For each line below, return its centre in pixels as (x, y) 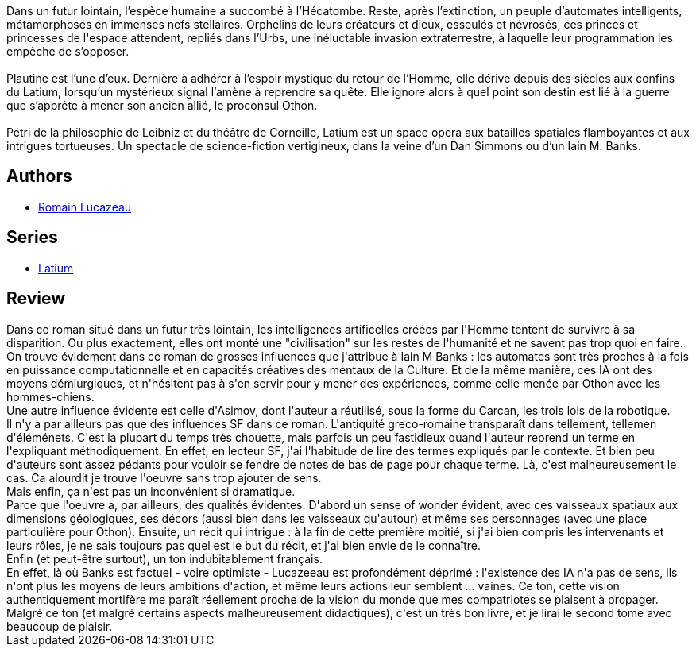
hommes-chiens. (50, 396)
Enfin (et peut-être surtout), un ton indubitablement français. (164, 558)
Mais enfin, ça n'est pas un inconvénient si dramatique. (151, 491)
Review (36, 299)
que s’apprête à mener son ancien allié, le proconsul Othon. (162, 105)
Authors (39, 176)
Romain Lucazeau (85, 207)
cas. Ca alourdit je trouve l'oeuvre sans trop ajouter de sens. (164, 477)
